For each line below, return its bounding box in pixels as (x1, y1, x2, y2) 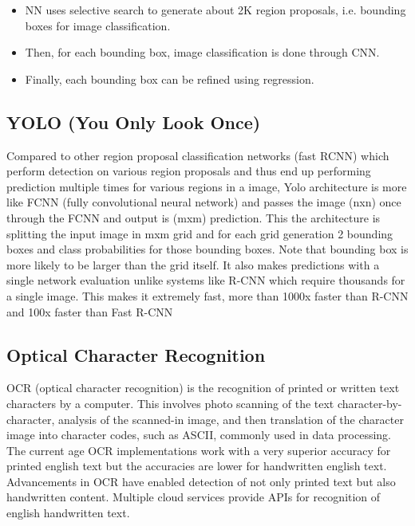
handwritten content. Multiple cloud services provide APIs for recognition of (6, 489, 381, 505)
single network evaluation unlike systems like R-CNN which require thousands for (6, 272, 405, 289)
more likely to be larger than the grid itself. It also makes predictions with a (6, 256, 380, 273)
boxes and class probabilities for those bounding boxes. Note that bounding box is (6, 241, 409, 257)
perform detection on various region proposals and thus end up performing (6, 163, 371, 179)
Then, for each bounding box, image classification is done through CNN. (25, 44, 380, 61)
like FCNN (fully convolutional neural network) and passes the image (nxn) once (6, 194, 401, 210)
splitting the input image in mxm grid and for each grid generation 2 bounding (6, 225, 393, 241)
